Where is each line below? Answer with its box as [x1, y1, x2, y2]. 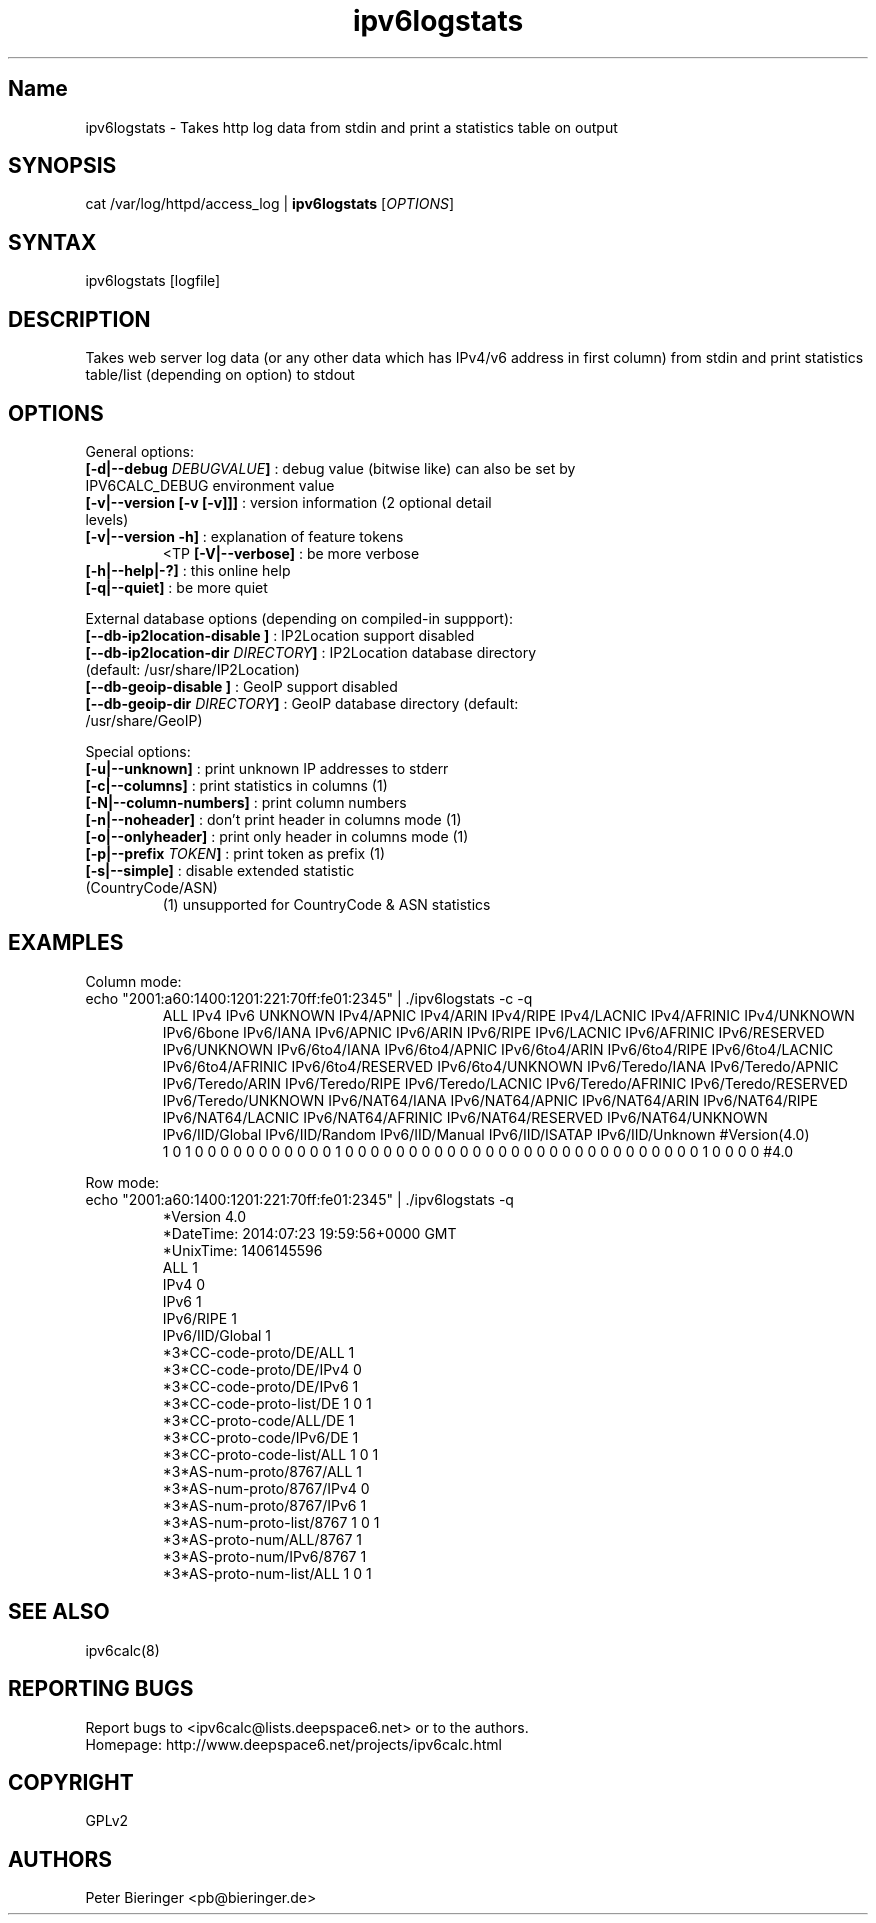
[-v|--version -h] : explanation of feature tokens [85, 527, 404, 545]
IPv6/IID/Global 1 [162, 1326, 272, 1344]
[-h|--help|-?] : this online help [85, 561, 291, 579]
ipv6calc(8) [85, 1641, 160, 1659]
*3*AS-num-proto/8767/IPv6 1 [162, 1496, 367, 1514]
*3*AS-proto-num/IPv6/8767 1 [162, 1547, 367, 1565]
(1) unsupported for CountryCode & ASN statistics [162, 895, 491, 913]
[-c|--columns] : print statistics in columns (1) [85, 776, 388, 794]
